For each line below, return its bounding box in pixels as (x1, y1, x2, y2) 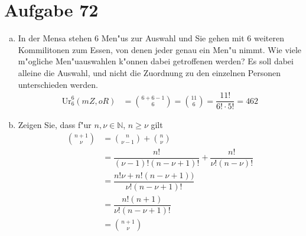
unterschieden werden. (18, 78, 98, 90)
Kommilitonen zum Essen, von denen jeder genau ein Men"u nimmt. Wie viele (18, 43, 302, 55)
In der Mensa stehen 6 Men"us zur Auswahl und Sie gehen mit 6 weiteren (18, 32, 284, 44)
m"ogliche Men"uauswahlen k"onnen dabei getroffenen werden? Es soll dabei (18, 55, 294, 67)
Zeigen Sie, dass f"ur (18, 119, 92, 131)
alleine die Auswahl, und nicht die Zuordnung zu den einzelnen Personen (18, 66, 281, 78)
